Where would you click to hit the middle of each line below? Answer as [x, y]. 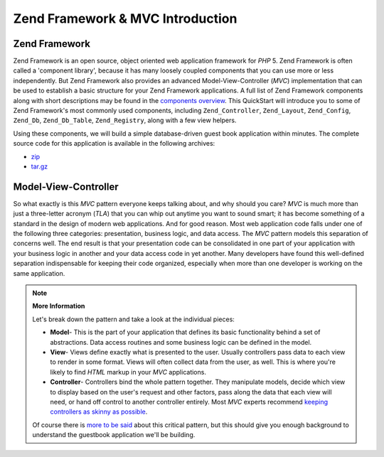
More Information [59, 306]
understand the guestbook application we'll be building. [114, 435]
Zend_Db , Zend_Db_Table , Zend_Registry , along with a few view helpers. [125, 120]
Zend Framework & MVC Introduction [125, 18]
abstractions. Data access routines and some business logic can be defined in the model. [181, 342]
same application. [39, 273]
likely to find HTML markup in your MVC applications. [128, 372]
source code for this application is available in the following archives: [114, 144]
